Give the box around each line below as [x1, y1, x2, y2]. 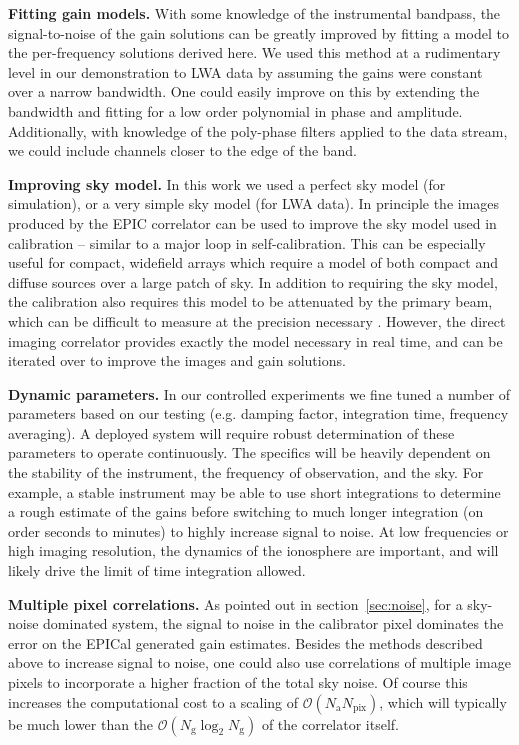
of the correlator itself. [261, 713, 399, 734]
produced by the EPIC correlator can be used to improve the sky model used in [8, 212, 497, 233]
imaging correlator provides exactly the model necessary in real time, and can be [8, 330, 503, 351]
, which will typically [379, 691, 507, 712]
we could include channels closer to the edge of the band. [8, 140, 358, 161]
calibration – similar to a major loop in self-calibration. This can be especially [8, 232, 486, 253]
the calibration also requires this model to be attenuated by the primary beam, [8, 291, 493, 312]
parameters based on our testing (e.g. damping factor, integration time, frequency [8, 403, 509, 424]
